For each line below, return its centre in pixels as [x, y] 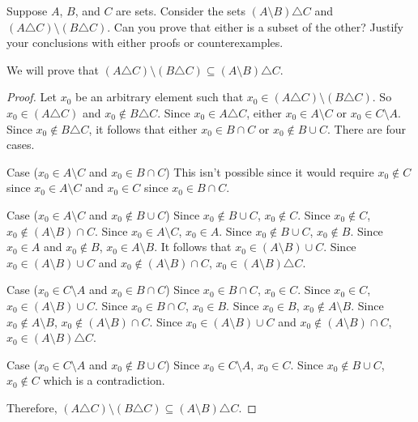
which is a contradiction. [104, 380]
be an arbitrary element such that [160, 97]
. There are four [366, 128]
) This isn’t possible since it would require [270, 171]
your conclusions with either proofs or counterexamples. [145, 43]
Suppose [27, 11]
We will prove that [53, 69]
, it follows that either [143, 128]
